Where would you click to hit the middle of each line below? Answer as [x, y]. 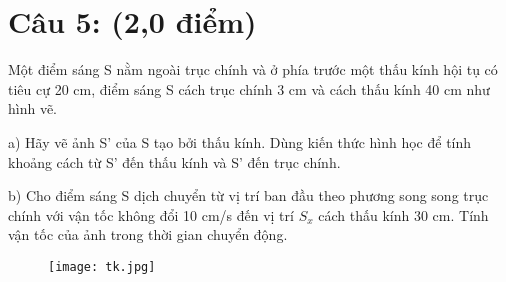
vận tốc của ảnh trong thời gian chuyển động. [148, 234]
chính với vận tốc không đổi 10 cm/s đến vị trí [151, 214]
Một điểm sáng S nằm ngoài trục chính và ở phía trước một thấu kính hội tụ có [253, 69]
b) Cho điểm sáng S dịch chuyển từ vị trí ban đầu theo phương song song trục [248, 195]
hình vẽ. [33, 108]
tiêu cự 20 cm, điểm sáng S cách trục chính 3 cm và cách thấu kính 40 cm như [249, 88]
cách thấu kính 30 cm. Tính [403, 214]
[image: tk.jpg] [102, 266]
